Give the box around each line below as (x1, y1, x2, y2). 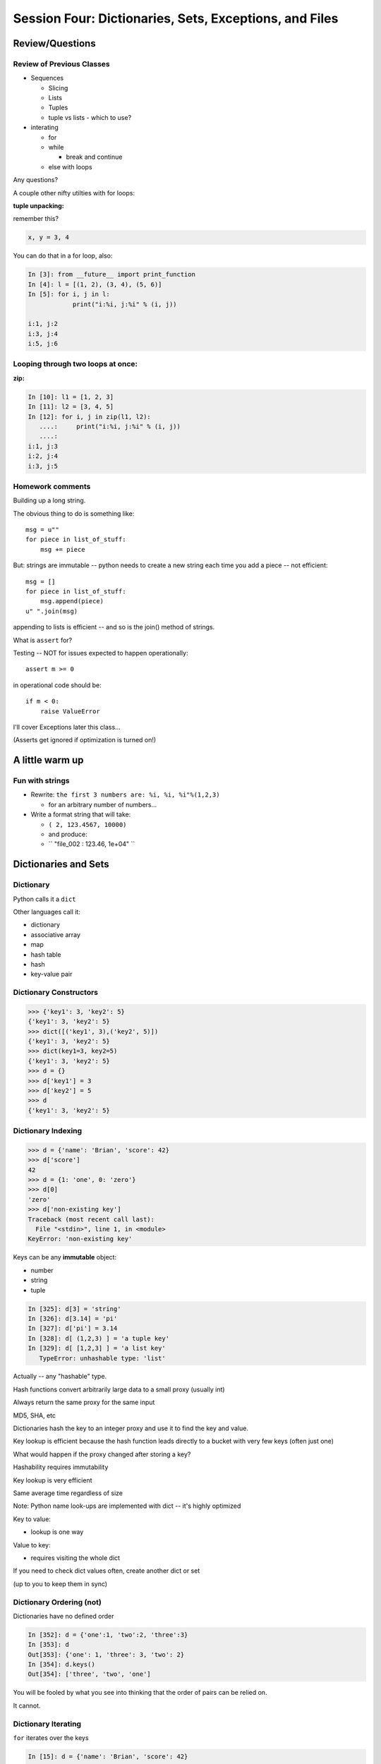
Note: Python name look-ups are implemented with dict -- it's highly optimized (13, 1502, 241, 1510)
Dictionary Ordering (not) (13, 1597, 102, 1607)
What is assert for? (13, 636, 73, 644)
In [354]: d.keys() (28, 1660, 95, 1669)
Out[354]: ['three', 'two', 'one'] (28, 1670, 151, 1679)
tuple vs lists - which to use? (48, 113, 132, 121)
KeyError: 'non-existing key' (28, 1235, 133, 1243)
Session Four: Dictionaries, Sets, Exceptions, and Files (13, 11, 339, 26)
